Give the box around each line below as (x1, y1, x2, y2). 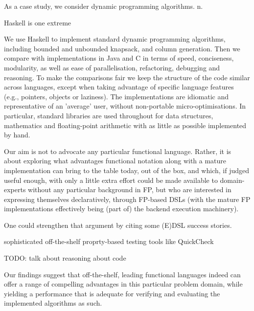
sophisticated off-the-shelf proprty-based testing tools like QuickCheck (4, 236, 214, 246)
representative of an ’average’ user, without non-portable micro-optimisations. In (4, 101, 246, 111)
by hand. (4, 130, 30, 140)
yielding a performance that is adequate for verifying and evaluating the (4, 288, 220, 298)
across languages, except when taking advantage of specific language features (4, 82, 234, 92)
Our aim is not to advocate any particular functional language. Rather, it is (4, 146, 231, 156)
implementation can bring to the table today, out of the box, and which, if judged (4, 165, 249, 175)
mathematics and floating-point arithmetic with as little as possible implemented (4, 120, 247, 130)
